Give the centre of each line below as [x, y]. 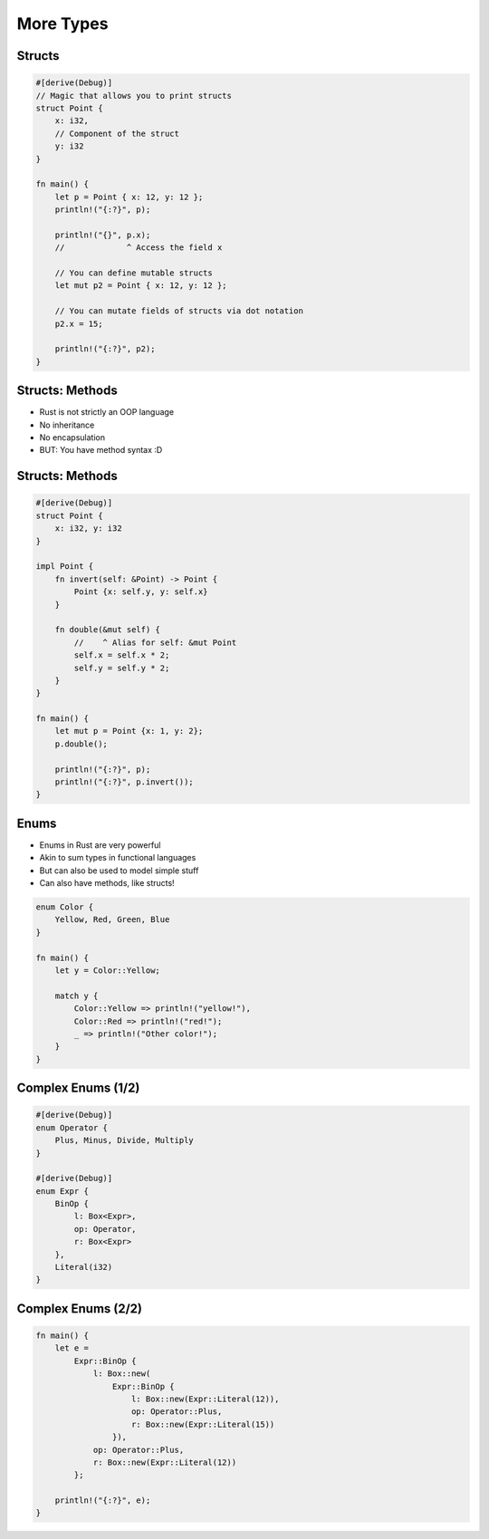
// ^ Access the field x [139, 248]
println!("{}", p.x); [103, 235]
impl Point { [65, 567]
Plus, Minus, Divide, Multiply [124, 1140]
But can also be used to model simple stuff [119, 870]
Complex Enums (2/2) [79, 1308]
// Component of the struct [117, 133]
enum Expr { [62, 1191]
